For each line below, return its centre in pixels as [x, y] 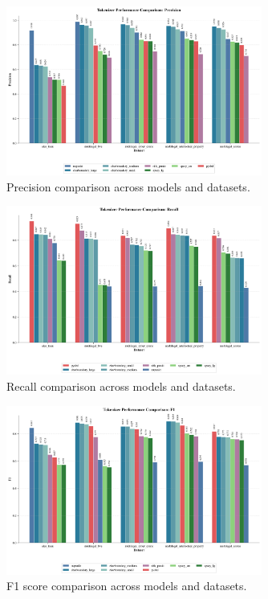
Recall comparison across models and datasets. [121, 386]
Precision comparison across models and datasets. [128, 186]
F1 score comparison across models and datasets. [127, 586]
